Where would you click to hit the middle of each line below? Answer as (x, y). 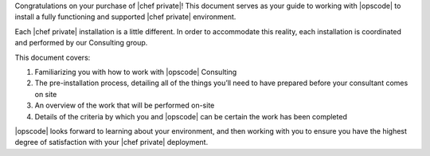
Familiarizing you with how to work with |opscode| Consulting (136, 72)
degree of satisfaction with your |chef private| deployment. (111, 142)
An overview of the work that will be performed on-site (125, 105)
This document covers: (53, 57)
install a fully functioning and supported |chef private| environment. (125, 17)
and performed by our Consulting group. (81, 43)
